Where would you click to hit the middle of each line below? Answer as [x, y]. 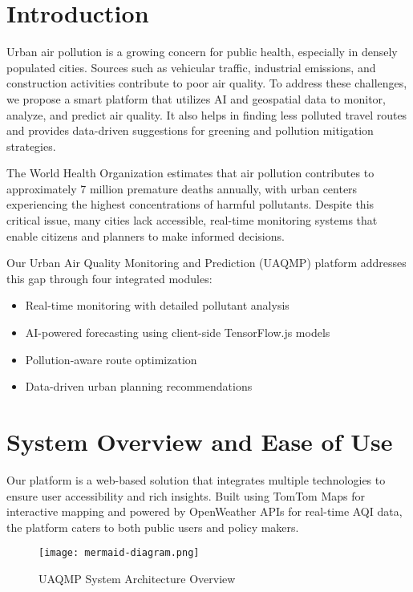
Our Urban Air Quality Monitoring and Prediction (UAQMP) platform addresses [206, 263]
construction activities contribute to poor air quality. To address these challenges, [207, 83]
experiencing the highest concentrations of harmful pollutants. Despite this [190, 204]
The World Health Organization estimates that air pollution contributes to [190, 173]
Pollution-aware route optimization [111, 359]
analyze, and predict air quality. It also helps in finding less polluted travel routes [207, 114]
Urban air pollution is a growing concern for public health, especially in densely [202, 52]
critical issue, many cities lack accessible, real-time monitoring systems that [192, 220]
